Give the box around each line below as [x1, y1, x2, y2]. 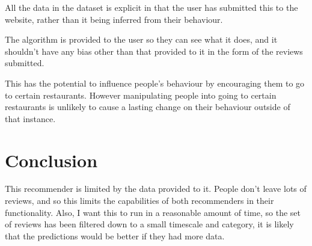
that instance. [5, 112, 56, 125]
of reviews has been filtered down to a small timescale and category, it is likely [5, 218, 294, 230]
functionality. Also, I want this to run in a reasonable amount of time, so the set [5, 206, 301, 218]
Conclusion [5, 147, 98, 172]
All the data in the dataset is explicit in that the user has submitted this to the [5, 1, 298, 13]
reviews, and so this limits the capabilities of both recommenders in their [5, 194, 274, 207]
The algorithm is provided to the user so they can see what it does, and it [5, 33, 278, 46]
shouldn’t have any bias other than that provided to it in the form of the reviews [5, 45, 303, 57]
